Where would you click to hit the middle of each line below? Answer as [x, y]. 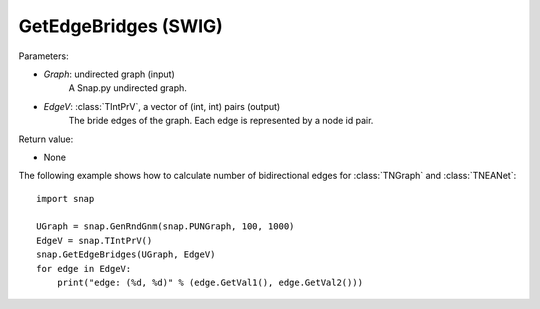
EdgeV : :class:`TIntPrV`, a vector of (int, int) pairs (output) [162, 106]
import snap [65, 198]
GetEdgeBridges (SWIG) [121, 26]
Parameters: [43, 56]
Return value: [46, 139]
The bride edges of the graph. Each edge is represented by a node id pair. [221, 121]
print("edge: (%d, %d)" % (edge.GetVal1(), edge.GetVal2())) [210, 283]
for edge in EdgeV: [84, 268]
